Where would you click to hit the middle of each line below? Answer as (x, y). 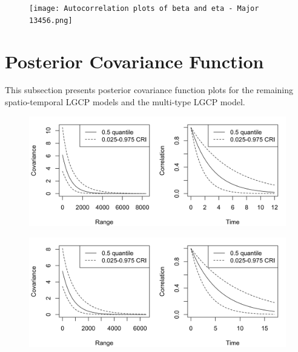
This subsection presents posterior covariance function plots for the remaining (149, 90)
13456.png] (51, 20)
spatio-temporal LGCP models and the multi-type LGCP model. (125, 102)
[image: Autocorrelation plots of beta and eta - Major (144, 8)
